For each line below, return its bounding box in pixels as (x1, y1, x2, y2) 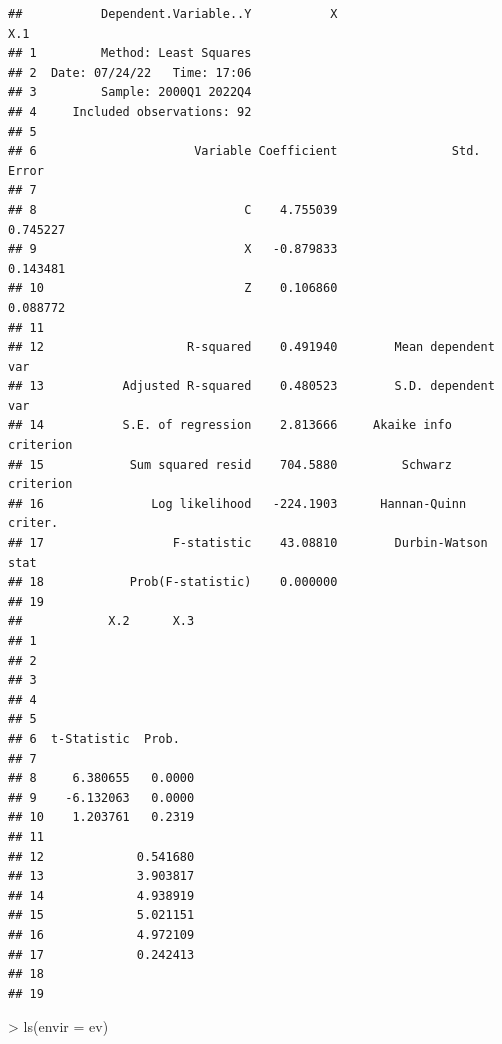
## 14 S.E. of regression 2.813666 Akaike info (8, 418, 452, 433)
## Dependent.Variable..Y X (8, 7, 338, 21)
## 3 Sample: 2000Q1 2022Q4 (8, 85, 252, 100)
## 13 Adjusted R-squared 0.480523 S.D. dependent (8, 379, 495, 394)
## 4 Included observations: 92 (8, 104, 252, 119)
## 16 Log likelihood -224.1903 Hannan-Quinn (8, 496, 467, 511)
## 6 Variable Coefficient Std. (8, 144, 481, 159)
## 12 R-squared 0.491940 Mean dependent (8, 340, 495, 355)
